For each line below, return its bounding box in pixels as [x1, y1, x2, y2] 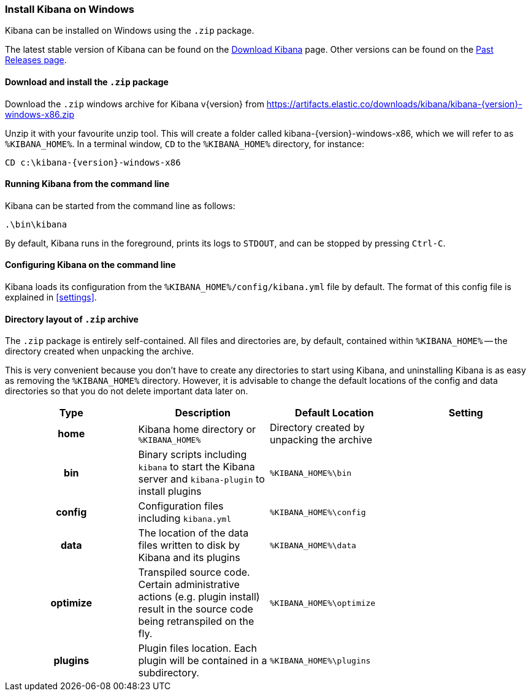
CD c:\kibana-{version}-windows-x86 [5, 157, 181, 167]
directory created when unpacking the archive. [5, 346, 194, 357]
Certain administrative [138, 578, 240, 591]
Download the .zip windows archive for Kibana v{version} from [5, 98, 264, 109]
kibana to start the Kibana [138, 461, 255, 473]
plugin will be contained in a [138, 654, 267, 667]
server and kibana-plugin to [138, 473, 265, 486]
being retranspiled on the [138, 615, 254, 628]
